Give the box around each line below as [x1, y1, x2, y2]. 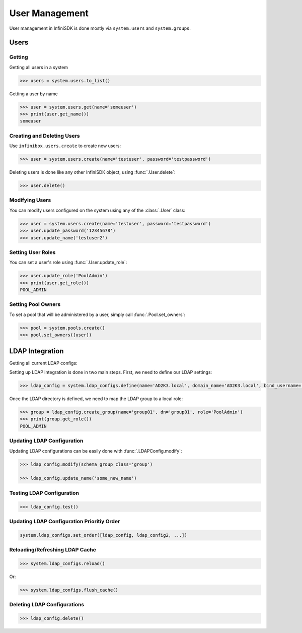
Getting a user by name [9, 91, 58, 97]
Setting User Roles [9, 248, 56, 256]
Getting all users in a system [9, 64, 68, 70]
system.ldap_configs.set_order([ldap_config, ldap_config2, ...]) [20, 532, 187, 538]
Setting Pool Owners [9, 301, 61, 308]
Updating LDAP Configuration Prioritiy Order [9, 518, 120, 525]
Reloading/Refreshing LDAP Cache [9, 546, 97, 553]
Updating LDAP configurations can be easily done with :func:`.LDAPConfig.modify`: [9, 448, 182, 454]
